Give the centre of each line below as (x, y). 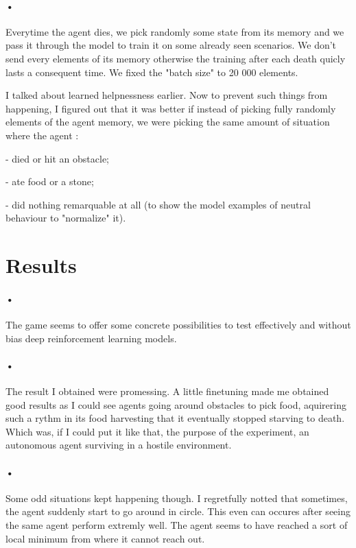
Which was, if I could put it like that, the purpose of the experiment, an (157, 431)
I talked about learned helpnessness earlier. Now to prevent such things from (167, 95)
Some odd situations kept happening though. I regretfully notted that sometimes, (177, 498)
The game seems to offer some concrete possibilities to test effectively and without (178, 325)
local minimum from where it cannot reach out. (105, 538)
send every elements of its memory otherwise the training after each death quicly (176, 58)
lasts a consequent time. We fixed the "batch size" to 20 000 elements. (152, 72)
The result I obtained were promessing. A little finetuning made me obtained (167, 391)
